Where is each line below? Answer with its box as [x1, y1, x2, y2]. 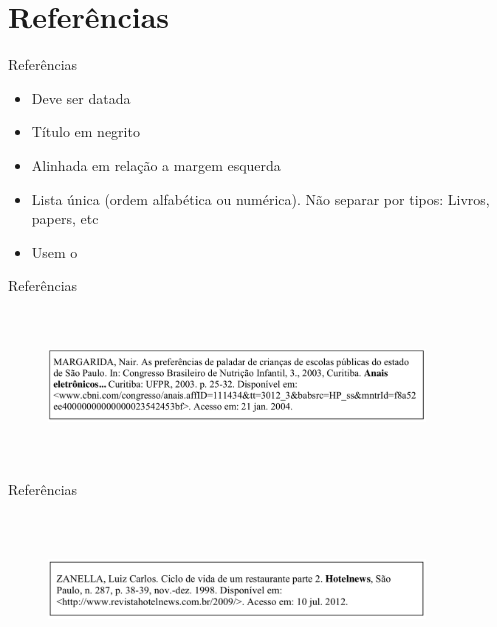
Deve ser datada [31, 87, 131, 108]
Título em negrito [31, 121, 140, 142]
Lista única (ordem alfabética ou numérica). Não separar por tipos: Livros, [31, 188, 490, 209]
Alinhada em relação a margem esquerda [31, 154, 281, 175]
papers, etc [31, 208, 99, 229]
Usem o [31, 241, 78, 262]
